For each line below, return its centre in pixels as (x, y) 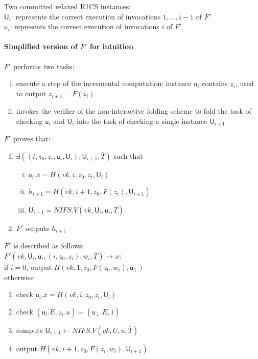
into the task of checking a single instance (142, 121)
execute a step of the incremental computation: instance (104, 83)
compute (29, 330)
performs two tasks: (44, 66)
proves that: (32, 139)
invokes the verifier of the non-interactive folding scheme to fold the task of (134, 111)
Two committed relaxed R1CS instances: (68, 6)
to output (31, 93)
